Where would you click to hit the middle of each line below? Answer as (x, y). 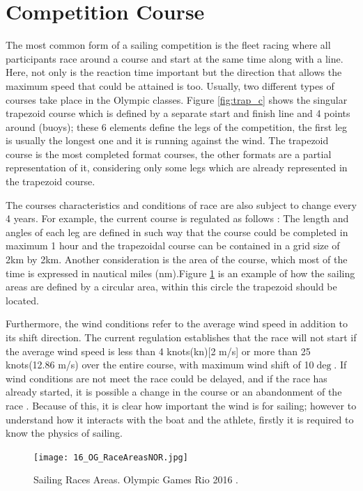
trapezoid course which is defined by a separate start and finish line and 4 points (178, 113)
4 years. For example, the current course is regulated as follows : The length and (177, 218)
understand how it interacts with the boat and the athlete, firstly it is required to (180, 419)
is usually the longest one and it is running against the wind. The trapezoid (167, 140)
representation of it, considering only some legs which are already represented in (177, 167)
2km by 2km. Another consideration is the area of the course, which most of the (177, 259)
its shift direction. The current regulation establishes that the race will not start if (181, 337)
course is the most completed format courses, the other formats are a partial (169, 154)
